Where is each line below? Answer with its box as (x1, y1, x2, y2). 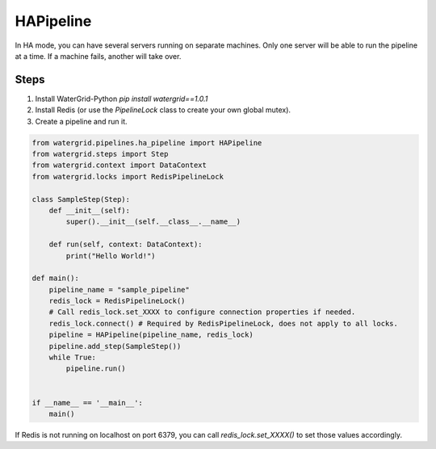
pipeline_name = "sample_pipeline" (48, 285, 190, 294)
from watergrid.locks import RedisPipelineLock (31, 172, 224, 181)
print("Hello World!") (65, 251, 157, 260)
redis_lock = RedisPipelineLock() (48, 296, 186, 306)
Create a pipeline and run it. (35, 116, 128, 126)
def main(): (31, 274, 80, 283)
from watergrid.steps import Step (31, 149, 169, 158)
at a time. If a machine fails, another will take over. (15, 51, 182, 61)
